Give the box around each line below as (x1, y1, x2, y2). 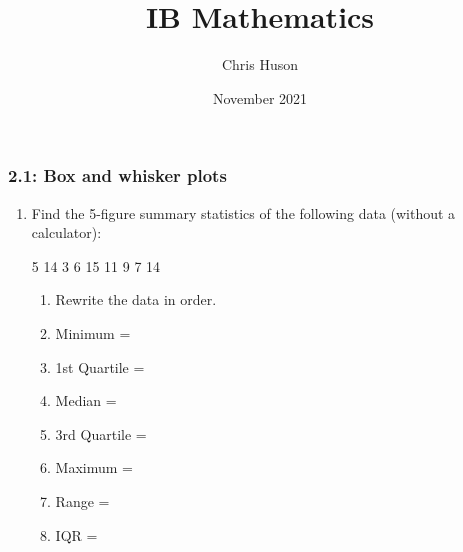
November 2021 (212, 87, 308, 108)
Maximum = (55, 457, 133, 478)
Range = (55, 490, 110, 511)
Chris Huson (221, 54, 299, 75)
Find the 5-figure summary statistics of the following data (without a (31, 202, 456, 223)
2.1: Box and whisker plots (8, 163, 227, 188)
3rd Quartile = (55, 423, 147, 444)
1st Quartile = (55, 356, 145, 377)
